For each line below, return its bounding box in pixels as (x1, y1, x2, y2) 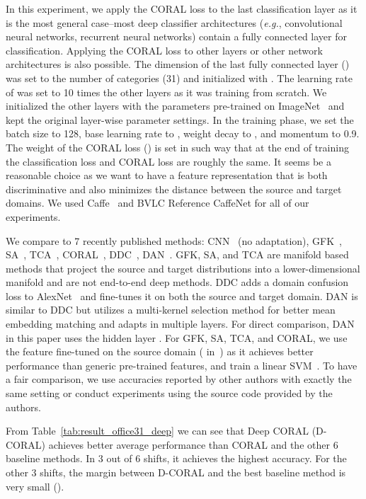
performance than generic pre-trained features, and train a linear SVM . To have (6, 357, 358, 372)
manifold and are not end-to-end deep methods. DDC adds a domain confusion (6, 275, 349, 289)
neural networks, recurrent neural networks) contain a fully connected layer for (6, 29, 347, 44)
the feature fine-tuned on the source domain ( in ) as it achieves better (6, 344, 314, 359)
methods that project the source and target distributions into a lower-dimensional (6, 260, 360, 275)
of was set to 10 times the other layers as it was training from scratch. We (6, 84, 327, 99)
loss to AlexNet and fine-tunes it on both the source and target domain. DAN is (6, 288, 358, 303)
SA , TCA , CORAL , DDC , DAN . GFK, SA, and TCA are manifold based (6, 247, 349, 262)
